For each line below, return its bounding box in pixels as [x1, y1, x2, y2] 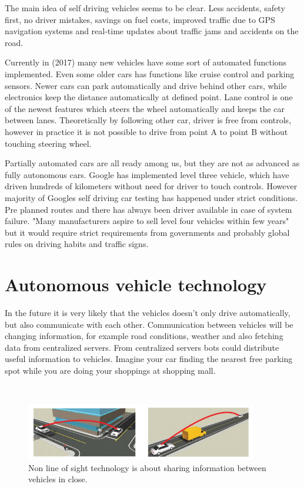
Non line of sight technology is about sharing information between [28, 461, 266, 473]
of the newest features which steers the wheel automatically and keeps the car [5, 102, 285, 114]
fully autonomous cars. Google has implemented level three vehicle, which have [5, 168, 289, 180]
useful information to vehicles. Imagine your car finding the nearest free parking [5, 353, 293, 365]
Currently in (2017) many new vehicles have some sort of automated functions [5, 56, 287, 68]
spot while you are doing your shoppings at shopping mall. [5, 364, 216, 376]
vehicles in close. [28, 473, 88, 485]
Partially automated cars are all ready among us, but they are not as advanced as [5, 157, 300, 169]
